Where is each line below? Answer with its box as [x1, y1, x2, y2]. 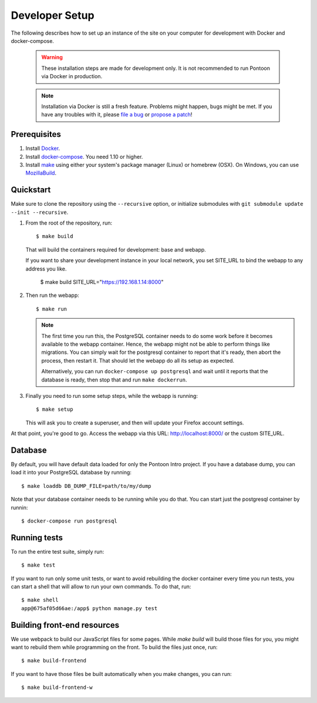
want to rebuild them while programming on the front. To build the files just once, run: [11, 644, 218, 651]
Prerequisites [11, 129, 61, 139]
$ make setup [36, 406, 73, 413]
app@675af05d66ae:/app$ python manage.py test [21, 605, 158, 611]
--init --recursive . [11, 209, 69, 216]
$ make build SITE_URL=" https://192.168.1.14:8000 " [40, 279, 164, 285]
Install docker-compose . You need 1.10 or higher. [25, 153, 143, 160]
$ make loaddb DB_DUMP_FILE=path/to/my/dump [21, 483, 152, 489]
